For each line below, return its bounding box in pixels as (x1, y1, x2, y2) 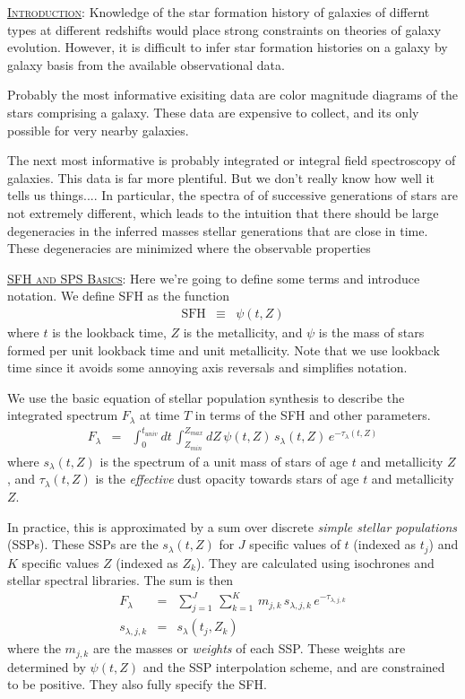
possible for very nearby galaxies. (7, 120, 189, 139)
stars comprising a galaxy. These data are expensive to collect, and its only (7, 102, 419, 121)
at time (139, 406, 180, 424)
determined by (7, 657, 86, 676)
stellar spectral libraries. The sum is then (7, 571, 234, 590)
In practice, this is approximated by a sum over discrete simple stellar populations (7, 517, 458, 536)
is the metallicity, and (183, 322, 303, 341)
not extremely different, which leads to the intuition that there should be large (7, 203, 439, 222)
